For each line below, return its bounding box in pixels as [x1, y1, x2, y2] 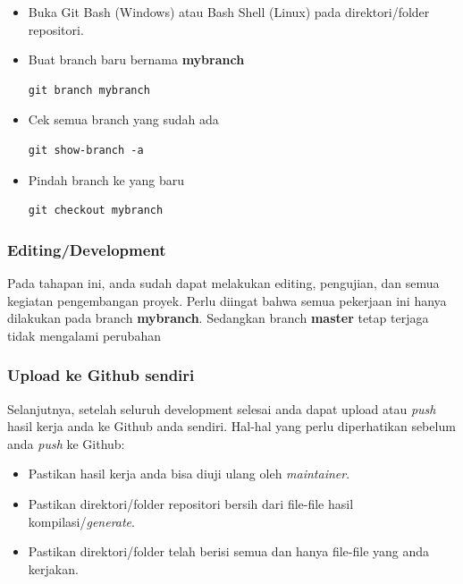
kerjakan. [28, 559, 79, 578]
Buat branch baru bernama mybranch [28, 50, 245, 69]
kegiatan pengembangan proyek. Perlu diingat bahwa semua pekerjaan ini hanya [7, 291, 447, 309]
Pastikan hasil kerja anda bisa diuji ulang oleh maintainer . [28, 464, 350, 483]
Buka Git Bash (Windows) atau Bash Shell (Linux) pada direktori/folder [28, 3, 430, 21]
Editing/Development [7, 238, 166, 260]
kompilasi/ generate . [28, 512, 135, 530]
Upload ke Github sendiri [7, 364, 195, 386]
